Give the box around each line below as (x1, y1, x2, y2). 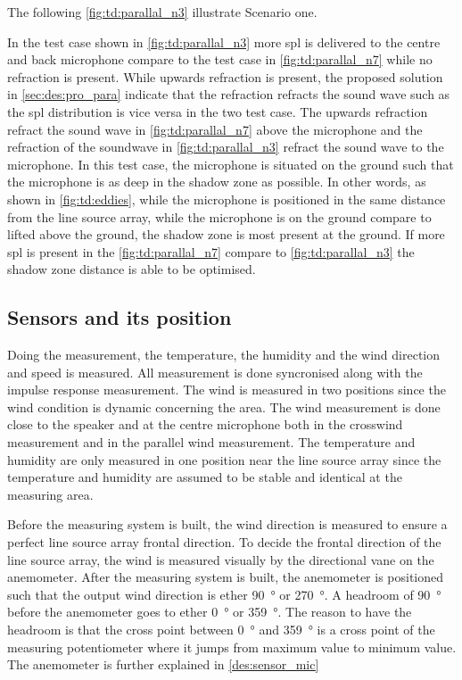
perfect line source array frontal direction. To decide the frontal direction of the (7, 533, 441, 551)
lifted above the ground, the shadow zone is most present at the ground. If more (7, 225, 445, 244)
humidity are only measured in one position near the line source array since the (7, 450, 441, 469)
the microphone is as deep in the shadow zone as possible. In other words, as (7, 172, 426, 191)
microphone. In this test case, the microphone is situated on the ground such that (7, 154, 454, 173)
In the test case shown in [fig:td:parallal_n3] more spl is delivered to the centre (7, 32, 441, 51)
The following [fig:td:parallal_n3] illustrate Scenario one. (7, 3, 318, 21)
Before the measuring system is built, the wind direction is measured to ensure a (7, 515, 448, 534)
